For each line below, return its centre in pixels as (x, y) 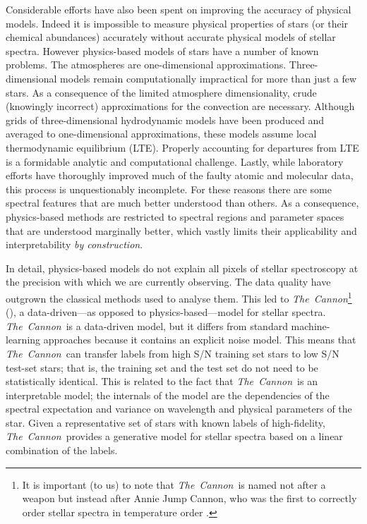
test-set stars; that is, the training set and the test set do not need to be (162, 367)
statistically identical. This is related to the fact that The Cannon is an (162, 381)
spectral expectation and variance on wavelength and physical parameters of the (179, 409)
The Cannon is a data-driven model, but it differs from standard (147, 325)
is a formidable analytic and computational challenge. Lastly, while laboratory (175, 161)
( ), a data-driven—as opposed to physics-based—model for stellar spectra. (166, 312)
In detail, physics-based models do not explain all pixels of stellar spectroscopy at (182, 268)
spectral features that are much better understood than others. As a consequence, (182, 203)
